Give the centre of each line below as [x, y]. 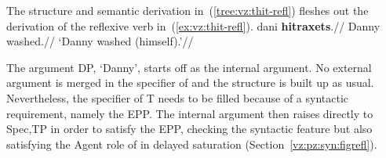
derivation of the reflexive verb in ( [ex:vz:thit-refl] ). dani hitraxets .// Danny [193, 25]
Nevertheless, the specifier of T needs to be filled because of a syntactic [178, 97]
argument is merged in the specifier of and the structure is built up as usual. [190, 83]
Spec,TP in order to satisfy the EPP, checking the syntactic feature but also [189, 129]
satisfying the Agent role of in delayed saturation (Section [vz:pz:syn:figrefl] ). [192, 144]
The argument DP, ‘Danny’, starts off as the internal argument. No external [189, 67]
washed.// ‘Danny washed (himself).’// [100, 41]
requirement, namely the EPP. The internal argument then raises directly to [190, 113]
